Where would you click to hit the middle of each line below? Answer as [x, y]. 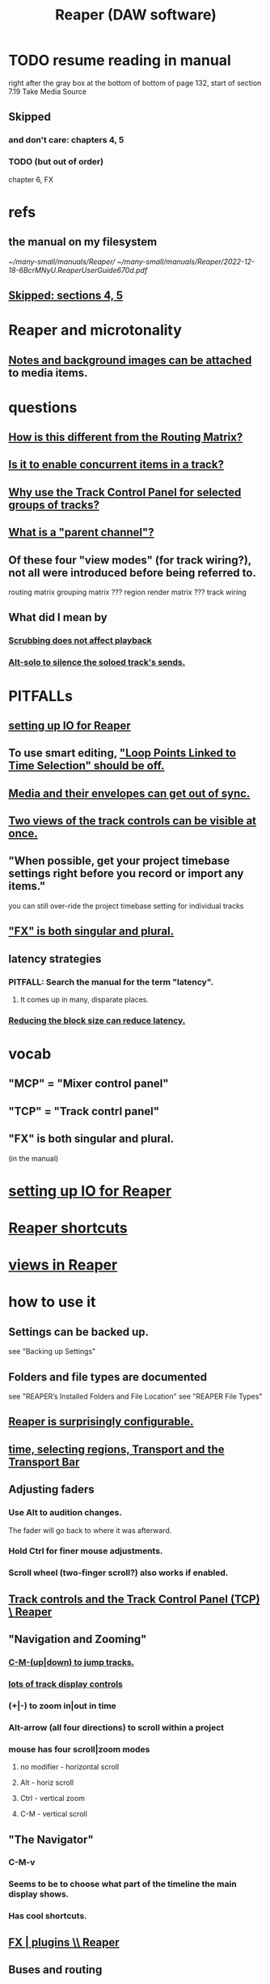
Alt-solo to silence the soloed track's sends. [97, 662]
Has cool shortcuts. [48, 1916]
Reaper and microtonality [95, 330]
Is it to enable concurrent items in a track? [116, 464]
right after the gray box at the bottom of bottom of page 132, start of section [135, 83]
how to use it [52, 1302]
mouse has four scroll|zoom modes [79, 1749]
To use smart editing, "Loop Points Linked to [122, 754]
